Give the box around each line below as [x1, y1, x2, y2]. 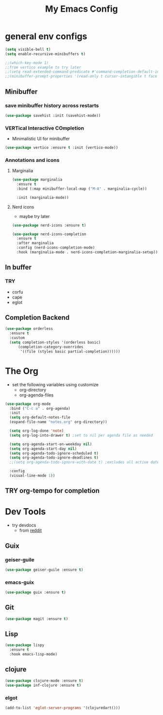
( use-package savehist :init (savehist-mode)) [5, 113, 101, 118]
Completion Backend [5, 314, 70, 322]
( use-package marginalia [12, 177, 63, 182]
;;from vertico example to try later [5, 65, 81, 70]
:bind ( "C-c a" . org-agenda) [9, 406, 70, 411]
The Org [5, 365, 39, 377]
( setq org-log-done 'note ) [9, 428, 64, 434]
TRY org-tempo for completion [5, 487, 100, 495]
